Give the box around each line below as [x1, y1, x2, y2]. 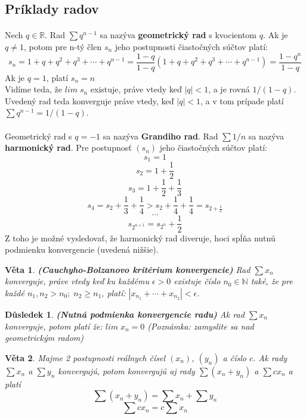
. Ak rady [252, 351, 288, 364]
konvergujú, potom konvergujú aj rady [58, 364, 195, 377]
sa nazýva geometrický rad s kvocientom [100, 29, 257, 41]
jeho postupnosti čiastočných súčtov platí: [115, 40, 268, 52]
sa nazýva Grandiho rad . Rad [103, 129, 218, 142]
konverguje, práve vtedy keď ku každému [5, 275, 149, 287]
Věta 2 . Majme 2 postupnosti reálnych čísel [5, 351, 166, 364]
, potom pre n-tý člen [23, 40, 102, 52]
